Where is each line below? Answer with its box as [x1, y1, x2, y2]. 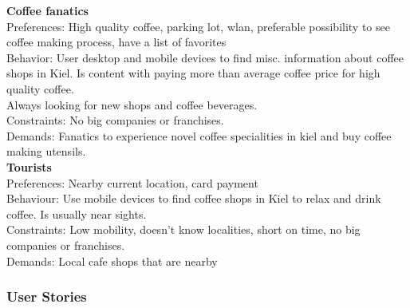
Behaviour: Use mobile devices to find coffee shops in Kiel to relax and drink [6, 190, 381, 207]
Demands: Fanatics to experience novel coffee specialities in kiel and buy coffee [6, 127, 392, 144]
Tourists [6, 158, 52, 175]
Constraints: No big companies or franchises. [6, 112, 224, 128]
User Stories [6, 286, 87, 306]
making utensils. [6, 143, 86, 160]
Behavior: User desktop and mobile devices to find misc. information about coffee [6, 49, 404, 65]
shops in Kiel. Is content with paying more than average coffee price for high [6, 65, 380, 81]
